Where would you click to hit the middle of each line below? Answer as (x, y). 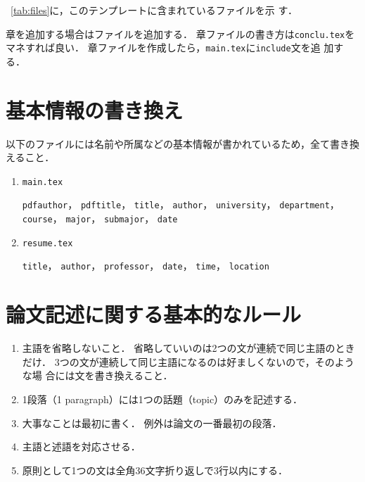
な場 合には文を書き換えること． (97, 375)
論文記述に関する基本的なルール (154, 314)
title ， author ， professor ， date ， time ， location (146, 266)
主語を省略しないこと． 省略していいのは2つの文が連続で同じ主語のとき (188, 348)
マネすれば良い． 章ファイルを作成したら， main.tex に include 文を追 (163, 47)
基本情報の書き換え (95, 109)
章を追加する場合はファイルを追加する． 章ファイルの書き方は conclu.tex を (180, 33)
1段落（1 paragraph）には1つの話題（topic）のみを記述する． (162, 399)
